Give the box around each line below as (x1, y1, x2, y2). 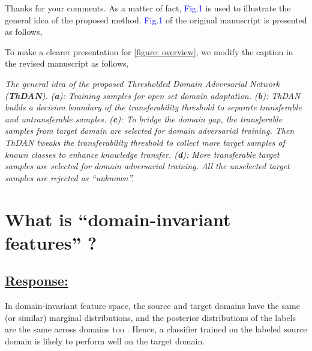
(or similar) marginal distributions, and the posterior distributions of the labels (5, 311, 296, 323)
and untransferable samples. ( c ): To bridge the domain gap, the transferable (5, 112, 283, 125)
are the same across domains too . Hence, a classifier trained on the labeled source (5, 323, 307, 335)
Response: (5, 271, 68, 290)
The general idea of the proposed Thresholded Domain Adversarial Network (5, 77, 280, 89)
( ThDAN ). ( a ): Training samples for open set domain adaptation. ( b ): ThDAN (5, 89, 301, 101)
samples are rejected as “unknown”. (5, 171, 134, 184)
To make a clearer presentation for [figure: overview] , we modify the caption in (5, 45, 293, 58)
